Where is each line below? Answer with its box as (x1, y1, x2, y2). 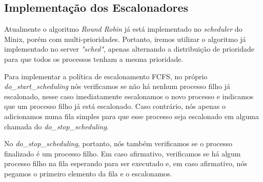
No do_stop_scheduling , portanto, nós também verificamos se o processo (4, 138, 232, 149)
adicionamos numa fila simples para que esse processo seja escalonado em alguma (4, 110, 259, 121)
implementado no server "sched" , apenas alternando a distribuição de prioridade (4, 43, 255, 54)
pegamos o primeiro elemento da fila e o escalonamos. (4, 168, 172, 178)
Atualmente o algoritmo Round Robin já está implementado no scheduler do (4, 24, 242, 34)
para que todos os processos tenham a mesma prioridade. (4, 53, 184, 64)
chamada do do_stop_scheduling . (4, 121, 109, 131)
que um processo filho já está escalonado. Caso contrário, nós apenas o (4, 101, 226, 111)
